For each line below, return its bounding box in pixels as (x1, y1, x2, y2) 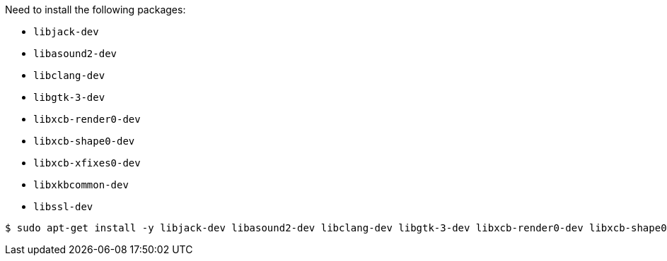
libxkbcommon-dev (33, 179, 129, 190)
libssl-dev (33, 201, 93, 212)
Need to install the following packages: (5, 4, 186, 16)
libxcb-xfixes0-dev (33, 157, 141, 169)
